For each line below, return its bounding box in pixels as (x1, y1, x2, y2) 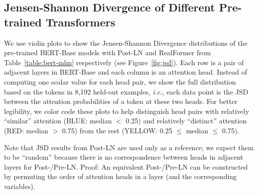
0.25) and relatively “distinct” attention (126, 115, 247, 126)
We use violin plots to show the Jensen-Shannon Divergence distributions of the (4, 37, 248, 48)
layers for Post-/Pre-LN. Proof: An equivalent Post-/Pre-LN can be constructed (4, 161, 248, 172)
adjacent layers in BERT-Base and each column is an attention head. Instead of (4, 67, 247, 77)
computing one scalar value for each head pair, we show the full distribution (4, 76, 236, 87)
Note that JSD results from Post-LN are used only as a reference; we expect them (4, 142, 254, 152)
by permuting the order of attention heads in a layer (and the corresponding (4, 171, 237, 182)
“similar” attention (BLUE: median (4, 115, 112, 126)
